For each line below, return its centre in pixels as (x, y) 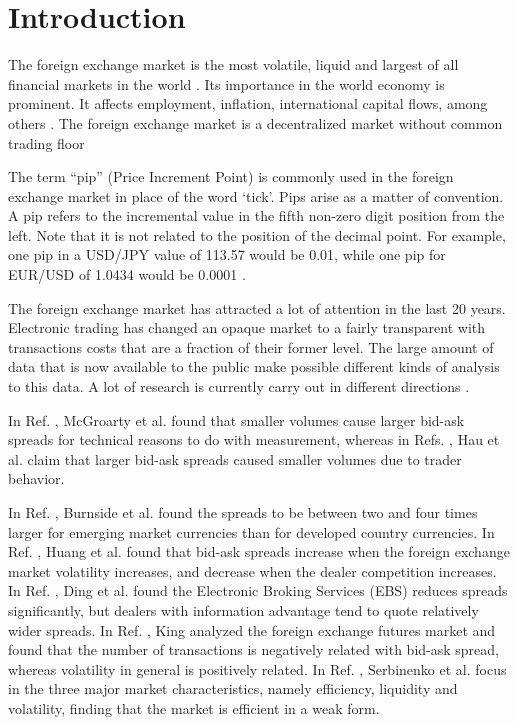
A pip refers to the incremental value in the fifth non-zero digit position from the (256, 215)
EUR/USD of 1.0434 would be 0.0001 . (127, 274)
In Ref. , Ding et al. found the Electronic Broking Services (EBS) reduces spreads (258, 590)
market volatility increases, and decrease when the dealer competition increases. (252, 570)
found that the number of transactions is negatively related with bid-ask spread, (253, 649)
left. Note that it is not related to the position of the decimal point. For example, (257, 234)
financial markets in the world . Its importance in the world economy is (226, 83)
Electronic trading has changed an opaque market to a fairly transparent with (247, 327)
